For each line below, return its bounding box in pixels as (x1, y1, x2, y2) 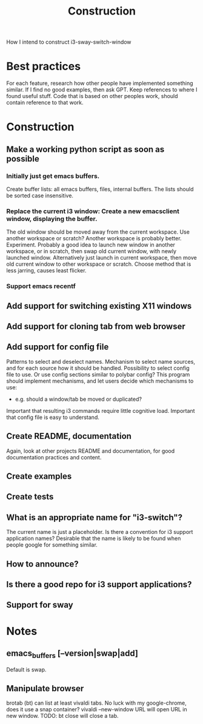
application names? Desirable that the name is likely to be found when (6, 535, 181, 542)
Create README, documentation (6, 431, 132, 441)
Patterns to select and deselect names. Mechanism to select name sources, (6, 358, 196, 365)
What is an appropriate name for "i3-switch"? (6, 512, 183, 522)
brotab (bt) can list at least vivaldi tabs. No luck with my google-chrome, (6, 699, 187, 706)
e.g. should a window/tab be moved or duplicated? (15, 395, 142, 403)
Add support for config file (6, 342, 109, 352)
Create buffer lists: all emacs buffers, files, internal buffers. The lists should (6, 186, 194, 193)
